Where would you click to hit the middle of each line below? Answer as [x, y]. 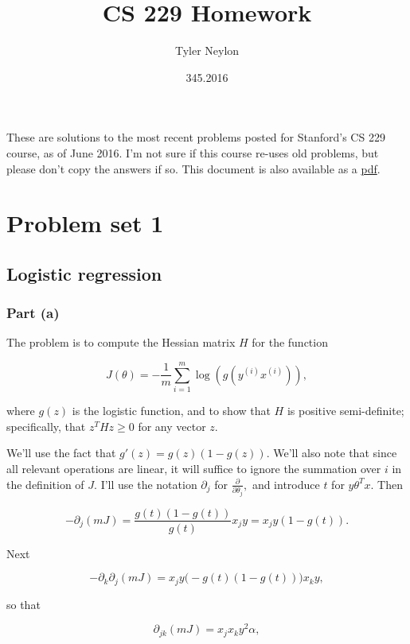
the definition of [45, 484]
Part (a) [33, 313]
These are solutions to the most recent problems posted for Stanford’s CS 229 [196, 137]
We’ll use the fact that [61, 453]
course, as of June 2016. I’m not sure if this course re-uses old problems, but [193, 152]
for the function [290, 342]
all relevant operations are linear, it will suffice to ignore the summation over [194, 468]
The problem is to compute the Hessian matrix [121, 342]
